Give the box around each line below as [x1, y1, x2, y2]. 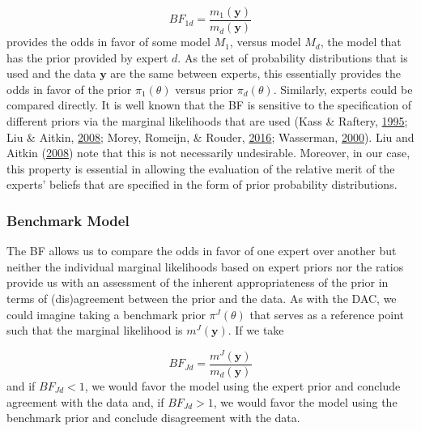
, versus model [229, 33, 301, 50]
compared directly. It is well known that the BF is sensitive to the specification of [6, 96, 412, 113]
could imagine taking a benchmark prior [6, 305, 206, 322]
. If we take [228, 322, 284, 339]
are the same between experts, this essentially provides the [110, 65, 402, 82]
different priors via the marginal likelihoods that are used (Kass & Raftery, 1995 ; [6, 113, 408, 130]
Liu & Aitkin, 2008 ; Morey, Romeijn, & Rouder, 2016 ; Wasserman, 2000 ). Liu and [6, 128, 415, 145]
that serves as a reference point [249, 305, 404, 322]
